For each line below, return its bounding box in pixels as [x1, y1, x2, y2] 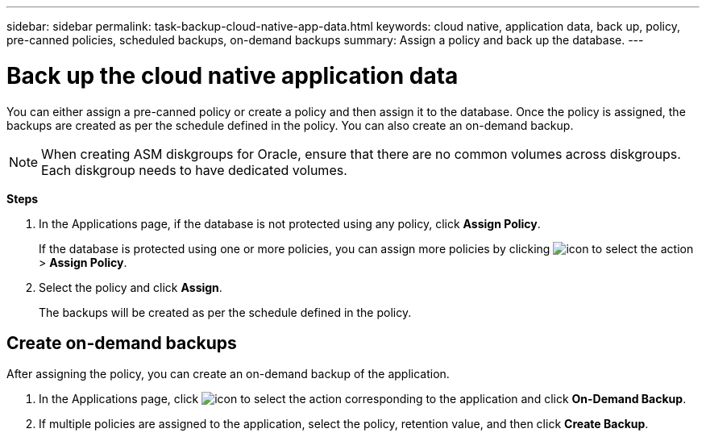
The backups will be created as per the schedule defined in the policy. [39, 305, 412, 319]
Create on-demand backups [6, 332, 237, 353]
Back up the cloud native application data [6, 61, 459, 89]
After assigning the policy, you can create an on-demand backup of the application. [6, 367, 450, 381]
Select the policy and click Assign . [39, 280, 222, 294]
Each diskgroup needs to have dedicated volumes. [41, 161, 347, 178]
